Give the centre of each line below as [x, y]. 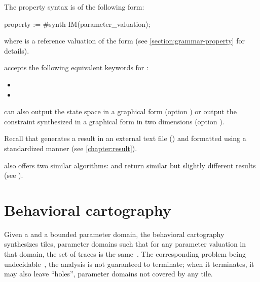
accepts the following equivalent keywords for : [76, 67]
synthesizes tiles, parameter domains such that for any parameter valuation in [125, 244]
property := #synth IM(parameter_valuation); [77, 23]
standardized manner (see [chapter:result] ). [71, 148]
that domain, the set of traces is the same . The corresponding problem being [125, 254]
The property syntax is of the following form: [74, 7]
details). [17, 50]
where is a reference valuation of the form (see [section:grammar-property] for [125, 41]
